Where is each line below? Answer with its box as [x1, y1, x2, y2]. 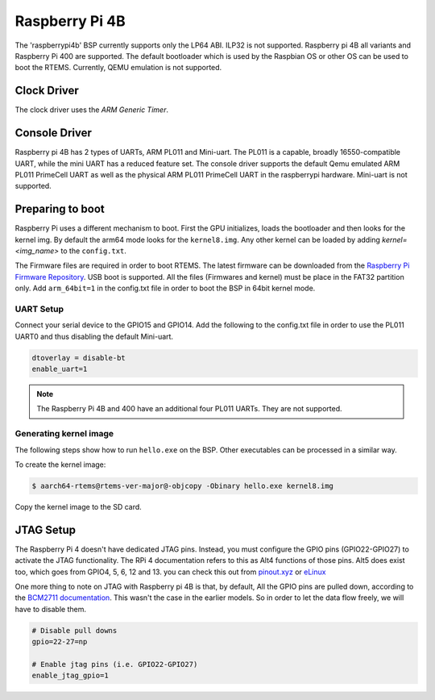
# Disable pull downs [31, 626, 118, 635]
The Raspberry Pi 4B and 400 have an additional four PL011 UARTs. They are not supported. [36, 404, 342, 414]
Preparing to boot [14, 202, 105, 216]
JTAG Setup [14, 523, 77, 536]
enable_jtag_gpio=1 [31, 671, 109, 681]
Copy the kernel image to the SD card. [14, 502, 143, 511]
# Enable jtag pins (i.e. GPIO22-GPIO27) [31, 660, 198, 669]
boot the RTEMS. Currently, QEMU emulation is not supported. [14, 63, 222, 73]
